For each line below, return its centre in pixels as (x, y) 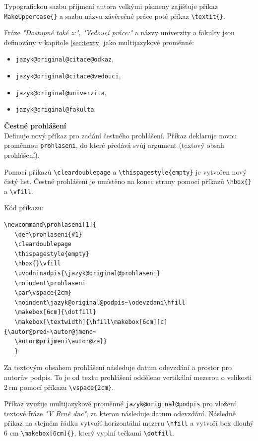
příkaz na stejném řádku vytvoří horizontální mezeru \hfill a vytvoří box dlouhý (129, 423)
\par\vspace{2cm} (43, 293)
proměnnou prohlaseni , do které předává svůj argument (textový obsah (114, 145)
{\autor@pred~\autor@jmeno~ (50, 332)
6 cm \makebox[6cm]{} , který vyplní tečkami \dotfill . (89, 433)
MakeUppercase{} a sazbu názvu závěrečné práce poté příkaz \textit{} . (115, 16)
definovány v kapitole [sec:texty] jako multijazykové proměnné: (99, 42)
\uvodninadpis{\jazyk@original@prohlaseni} (87, 274)
